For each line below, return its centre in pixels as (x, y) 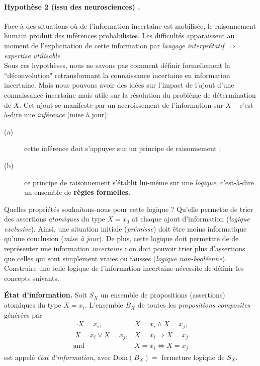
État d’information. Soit (46, 295)
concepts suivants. (32, 278)
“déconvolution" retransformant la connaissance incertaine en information (117, 75)
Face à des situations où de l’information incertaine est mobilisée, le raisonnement (130, 25)
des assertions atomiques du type (55, 219)
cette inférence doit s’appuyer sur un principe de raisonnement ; (123, 148)
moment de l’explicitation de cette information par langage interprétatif (114, 45)
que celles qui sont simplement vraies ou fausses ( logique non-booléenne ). (115, 258)
